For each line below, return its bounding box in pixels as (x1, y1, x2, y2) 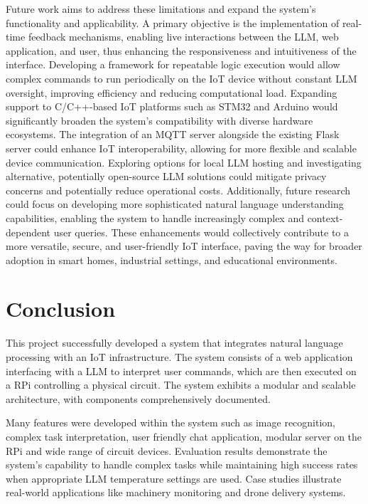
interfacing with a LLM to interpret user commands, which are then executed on (6, 363, 357, 378)
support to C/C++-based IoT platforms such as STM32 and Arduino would (6, 99, 338, 114)
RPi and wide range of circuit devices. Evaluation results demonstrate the (6, 443, 328, 458)
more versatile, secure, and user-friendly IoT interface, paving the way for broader (6, 238, 362, 253)
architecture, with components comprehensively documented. (6, 391, 271, 406)
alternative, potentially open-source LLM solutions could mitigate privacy (6, 169, 327, 184)
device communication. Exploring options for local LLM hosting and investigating (6, 154, 362, 169)
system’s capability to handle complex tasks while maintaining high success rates (6, 457, 358, 472)
